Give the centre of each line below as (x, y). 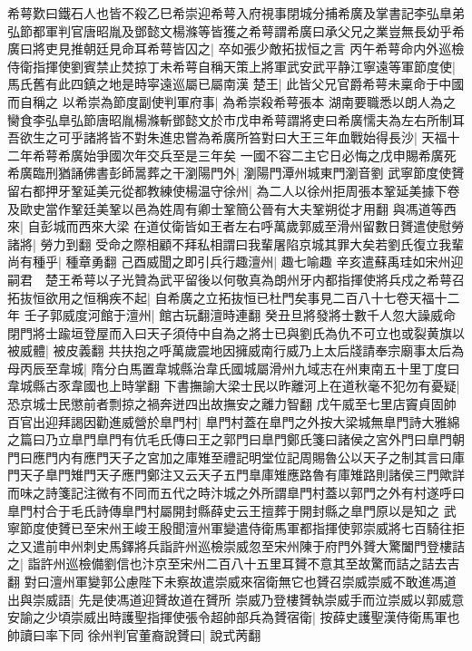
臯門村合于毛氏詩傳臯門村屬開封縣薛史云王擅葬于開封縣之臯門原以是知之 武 (232, 510)
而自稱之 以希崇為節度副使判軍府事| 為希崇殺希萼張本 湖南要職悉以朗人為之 (231, 101)
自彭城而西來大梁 (79, 226)
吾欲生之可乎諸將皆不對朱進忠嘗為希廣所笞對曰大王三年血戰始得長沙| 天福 (227, 137)
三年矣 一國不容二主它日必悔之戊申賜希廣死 (327, 155)
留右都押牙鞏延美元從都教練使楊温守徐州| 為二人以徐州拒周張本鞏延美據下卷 (234, 190)
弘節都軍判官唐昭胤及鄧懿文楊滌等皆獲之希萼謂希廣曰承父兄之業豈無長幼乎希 (236, 30)
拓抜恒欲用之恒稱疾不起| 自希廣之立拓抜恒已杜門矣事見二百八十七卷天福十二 (234, 297)
